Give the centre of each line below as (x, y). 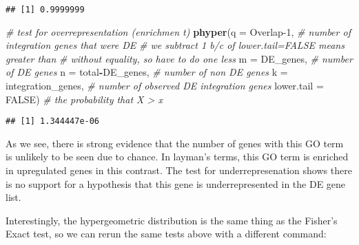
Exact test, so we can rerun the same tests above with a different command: (166, 234)
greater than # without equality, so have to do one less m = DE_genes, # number (179, 58)
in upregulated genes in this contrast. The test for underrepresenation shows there (179, 170)
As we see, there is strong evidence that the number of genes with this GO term (175, 143)
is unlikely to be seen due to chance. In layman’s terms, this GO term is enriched (177, 157)
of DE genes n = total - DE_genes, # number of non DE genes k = (147, 72)
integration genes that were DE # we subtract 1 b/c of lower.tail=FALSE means (175, 45)
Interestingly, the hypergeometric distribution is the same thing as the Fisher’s (172, 220)
